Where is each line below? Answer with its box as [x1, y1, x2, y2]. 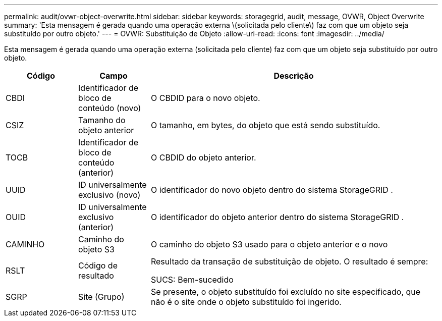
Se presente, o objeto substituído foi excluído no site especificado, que [150, 287, 421, 297]
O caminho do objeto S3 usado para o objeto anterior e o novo [150, 239, 388, 249]
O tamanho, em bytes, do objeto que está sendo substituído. [150, 120, 380, 130]
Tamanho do [78, 115, 126, 125]
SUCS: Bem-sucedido [150, 275, 234, 285]
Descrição [273, 71, 314, 81]
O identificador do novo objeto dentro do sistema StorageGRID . [150, 185, 393, 195]
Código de [78, 260, 118, 271]
